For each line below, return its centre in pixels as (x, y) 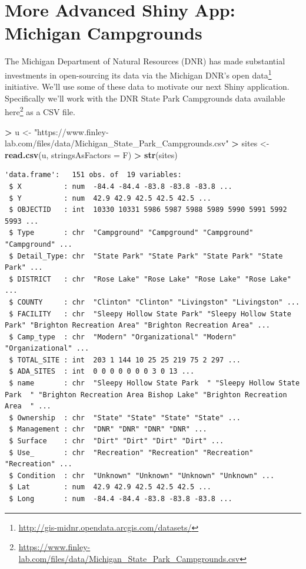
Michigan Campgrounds (104, 33)
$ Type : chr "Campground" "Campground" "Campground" (131, 233)
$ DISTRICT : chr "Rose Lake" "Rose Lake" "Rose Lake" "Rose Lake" (150, 279)
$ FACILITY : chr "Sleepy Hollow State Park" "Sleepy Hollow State (150, 314)
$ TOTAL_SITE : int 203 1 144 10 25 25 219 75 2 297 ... (125, 360)
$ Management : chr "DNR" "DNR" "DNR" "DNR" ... (108, 429)
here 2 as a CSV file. (40, 111)
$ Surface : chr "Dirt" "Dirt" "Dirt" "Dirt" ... (117, 441)
